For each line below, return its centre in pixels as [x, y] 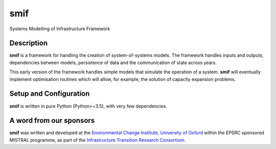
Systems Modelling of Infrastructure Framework [60, 29]
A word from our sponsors [52, 121]
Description [29, 43]
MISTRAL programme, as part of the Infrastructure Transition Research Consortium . [98, 140]
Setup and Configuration [50, 94]
